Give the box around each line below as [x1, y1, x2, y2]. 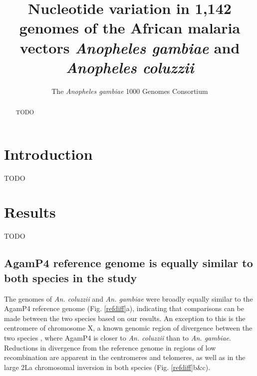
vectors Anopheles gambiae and [19, 37, 240, 58]
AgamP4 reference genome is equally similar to [4, 255, 253, 271]
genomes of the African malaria [19, 17, 241, 38]
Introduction [4, 143, 93, 164]
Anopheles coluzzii [65, 56, 194, 77]
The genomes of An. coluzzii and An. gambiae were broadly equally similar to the [4, 293, 253, 304]
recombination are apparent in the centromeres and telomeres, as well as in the [4, 352, 246, 363]
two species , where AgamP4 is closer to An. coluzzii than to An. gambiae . [4, 332, 231, 343]
